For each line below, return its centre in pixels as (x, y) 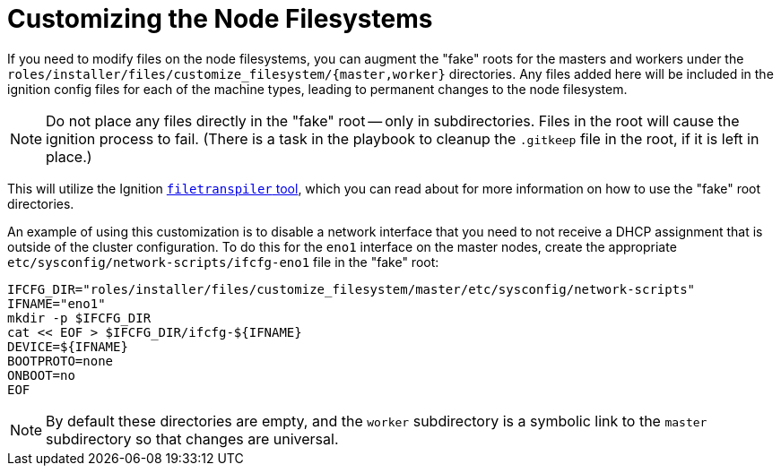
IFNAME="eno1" (56, 303)
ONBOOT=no (41, 375)
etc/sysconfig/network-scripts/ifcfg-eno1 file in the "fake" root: (223, 262)
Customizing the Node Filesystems (220, 19)
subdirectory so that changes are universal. (192, 439)
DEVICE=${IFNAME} (68, 346)
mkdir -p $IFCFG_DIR (79, 318)
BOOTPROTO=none (61, 361)
